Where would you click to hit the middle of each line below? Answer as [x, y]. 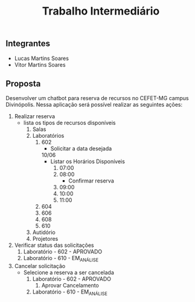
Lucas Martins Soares [41, 58]
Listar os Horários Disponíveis [88, 161]
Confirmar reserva [91, 181]
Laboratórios [48, 136]
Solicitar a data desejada [81, 149]
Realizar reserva [35, 116]
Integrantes [28, 44]
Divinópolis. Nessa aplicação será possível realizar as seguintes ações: [94, 105]
